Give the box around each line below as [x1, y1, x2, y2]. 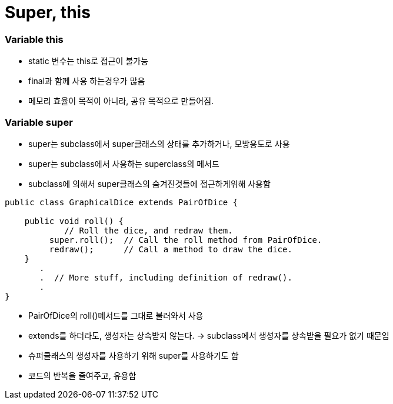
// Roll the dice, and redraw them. [64, 225, 233, 235]
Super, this [5, 2, 91, 22]
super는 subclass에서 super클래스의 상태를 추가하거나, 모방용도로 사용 [28, 138, 290, 149]
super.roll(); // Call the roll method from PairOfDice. [49, 235, 322, 245]
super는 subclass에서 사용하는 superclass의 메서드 [28, 158, 219, 169]
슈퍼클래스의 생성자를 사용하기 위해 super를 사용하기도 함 [28, 350, 239, 360]
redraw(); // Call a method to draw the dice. [49, 244, 292, 254]
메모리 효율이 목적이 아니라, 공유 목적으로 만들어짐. [28, 96, 214, 106]
